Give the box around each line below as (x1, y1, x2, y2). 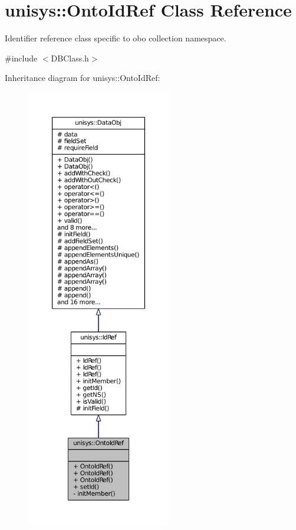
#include (5, 51, 38, 64)
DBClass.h (51, 51, 89, 64)
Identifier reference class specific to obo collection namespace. (5, 32, 226, 44)
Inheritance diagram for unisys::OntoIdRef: (5, 71, 160, 84)
